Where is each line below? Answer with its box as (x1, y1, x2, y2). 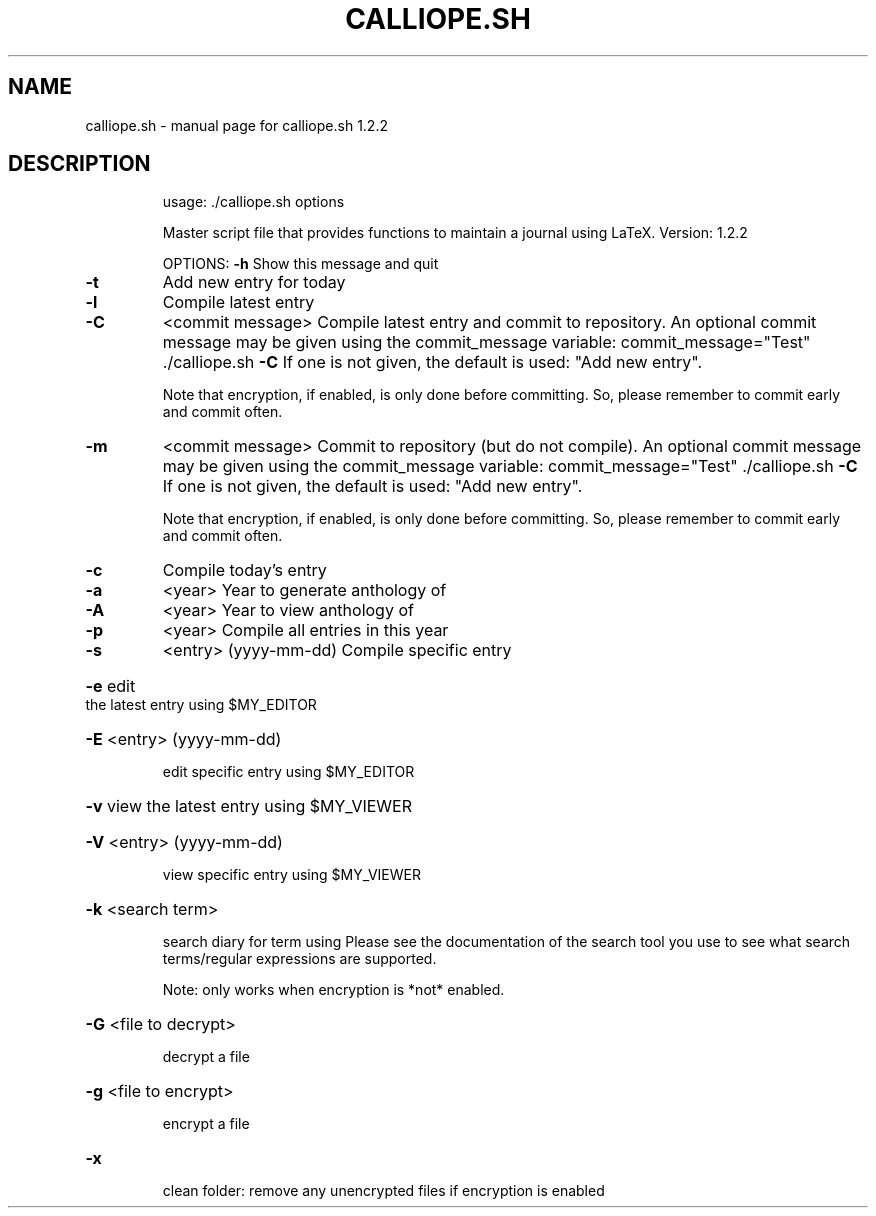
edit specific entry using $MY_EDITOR (162, 763, 415, 781)
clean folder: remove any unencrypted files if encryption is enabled (162, 1182, 605, 1200)
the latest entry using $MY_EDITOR (85, 696, 317, 714)
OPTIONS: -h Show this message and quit (162, 255, 439, 273)
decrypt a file (162, 1048, 250, 1066)
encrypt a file (162, 1115, 250, 1133)
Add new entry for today (162, 272, 346, 293)
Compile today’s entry (162, 560, 327, 581)
